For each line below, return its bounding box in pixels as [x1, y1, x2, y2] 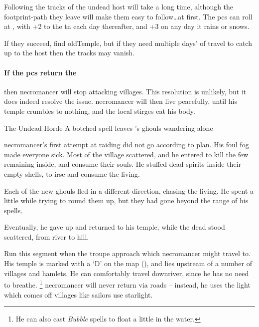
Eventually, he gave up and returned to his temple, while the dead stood [4, 222, 225, 232]
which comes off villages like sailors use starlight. [4, 289, 153, 300]
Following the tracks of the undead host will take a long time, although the [4, 1, 234, 11]
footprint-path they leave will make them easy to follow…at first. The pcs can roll [4, 11, 253, 21]
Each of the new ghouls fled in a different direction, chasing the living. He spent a [4, 185, 254, 196]
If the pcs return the [4, 67, 77, 77]
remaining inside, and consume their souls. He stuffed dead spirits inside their [4, 159, 241, 169]
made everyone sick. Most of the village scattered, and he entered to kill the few [4, 149, 249, 159]
